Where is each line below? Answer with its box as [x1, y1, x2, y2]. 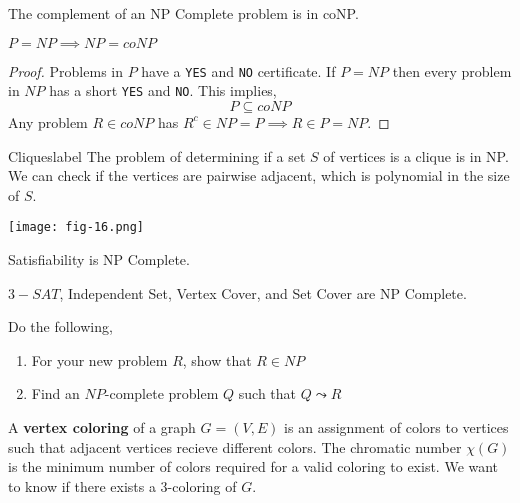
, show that [182, 349, 252, 370]
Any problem [8, 111, 88, 132]
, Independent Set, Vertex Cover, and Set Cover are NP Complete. [59, 282, 467, 303]
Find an [31, 383, 80, 404]
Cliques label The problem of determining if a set [8, 145, 306, 166]
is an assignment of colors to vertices [284, 416, 509, 437]
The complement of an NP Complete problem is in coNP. [8, 3, 359, 23]
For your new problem [31, 349, 168, 370]
